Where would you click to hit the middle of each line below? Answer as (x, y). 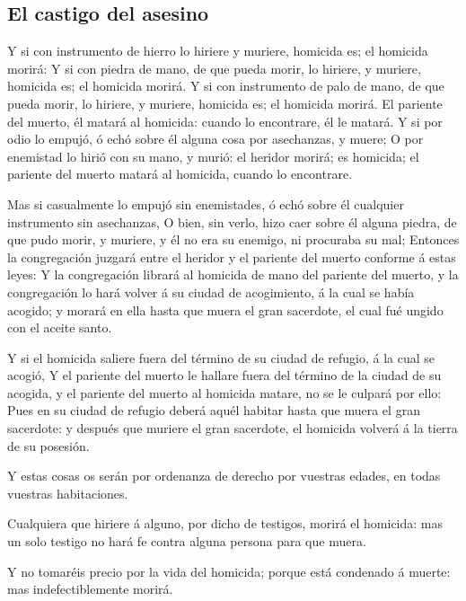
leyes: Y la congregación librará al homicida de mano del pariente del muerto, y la (233, 274)
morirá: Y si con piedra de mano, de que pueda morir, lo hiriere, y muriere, (214, 68)
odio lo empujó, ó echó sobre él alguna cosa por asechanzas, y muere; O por (215, 139)
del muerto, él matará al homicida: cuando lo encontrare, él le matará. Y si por (225, 121)
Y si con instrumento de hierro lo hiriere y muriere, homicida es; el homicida (218, 51)
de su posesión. (48, 445)
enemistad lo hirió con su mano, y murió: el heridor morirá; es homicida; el (213, 156)
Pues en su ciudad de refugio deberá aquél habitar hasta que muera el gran (214, 410)
